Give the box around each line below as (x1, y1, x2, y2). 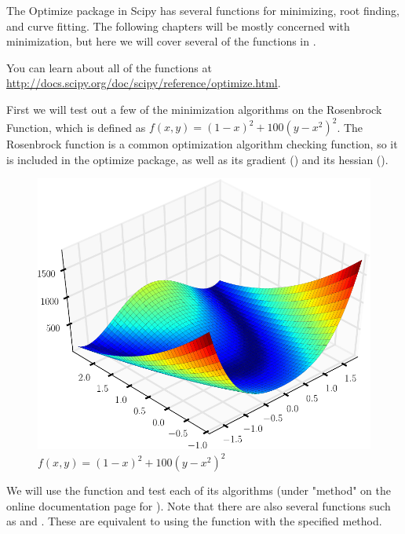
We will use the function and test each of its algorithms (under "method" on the (6, 482, 391, 499)
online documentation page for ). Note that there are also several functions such (6, 497, 391, 514)
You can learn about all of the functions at (6, 59, 212, 75)
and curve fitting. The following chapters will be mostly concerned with (6, 17, 350, 34)
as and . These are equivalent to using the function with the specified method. (6, 513, 382, 529)
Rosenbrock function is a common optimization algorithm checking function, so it (6, 136, 398, 152)
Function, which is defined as (6, 119, 146, 135)
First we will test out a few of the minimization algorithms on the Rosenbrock (6, 101, 382, 117)
